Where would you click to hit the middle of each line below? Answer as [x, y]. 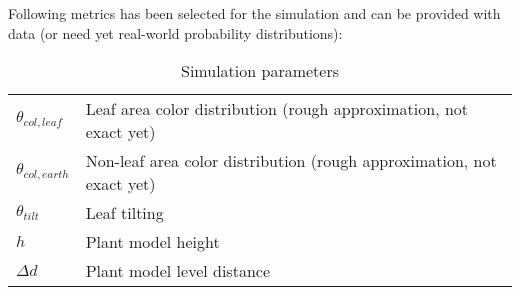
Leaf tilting [124, 213]
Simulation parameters [260, 71]
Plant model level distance [177, 271]
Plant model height [152, 242]
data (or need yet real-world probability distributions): [175, 32]
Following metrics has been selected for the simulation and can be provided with [254, 13]
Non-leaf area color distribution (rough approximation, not [291, 161]
